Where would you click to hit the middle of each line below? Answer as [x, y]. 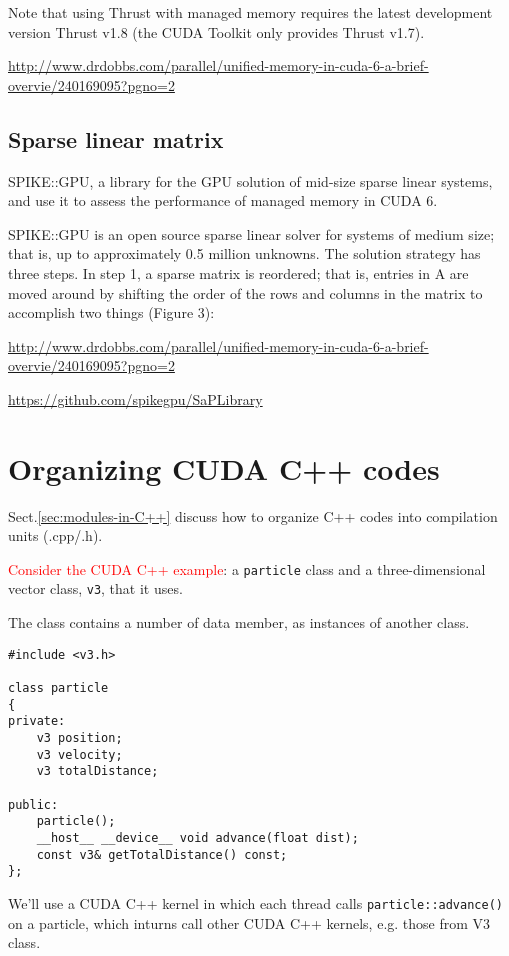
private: [37, 721]
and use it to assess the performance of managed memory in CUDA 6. [223, 200]
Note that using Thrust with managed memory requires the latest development [250, 12]
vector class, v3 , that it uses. [95, 588]
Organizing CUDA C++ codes [224, 467]
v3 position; [79, 738]
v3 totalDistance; [97, 771]
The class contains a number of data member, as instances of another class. [239, 622]
